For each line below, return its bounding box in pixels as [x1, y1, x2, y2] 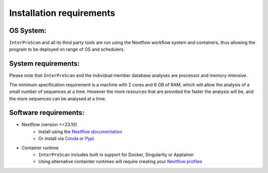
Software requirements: [9, 108, 84, 117]
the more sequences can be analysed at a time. [9, 95, 106, 101]
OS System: [9, 26, 47, 35]
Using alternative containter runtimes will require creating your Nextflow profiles [38, 159, 202, 165]
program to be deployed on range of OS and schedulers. [9, 46, 125, 52]
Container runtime [21, 145, 59, 151]
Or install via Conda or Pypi [38, 136, 94, 142]
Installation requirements [9, 7, 115, 18]
